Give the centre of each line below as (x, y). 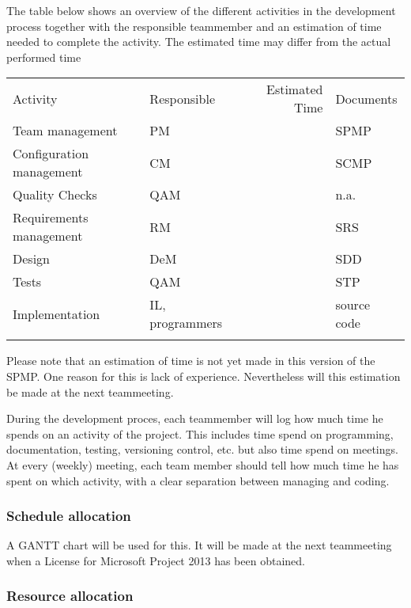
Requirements (51, 218)
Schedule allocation (69, 516)
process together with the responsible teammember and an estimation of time (194, 26)
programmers (186, 323)
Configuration (51, 154)
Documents (366, 98)
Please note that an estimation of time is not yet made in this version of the (191, 361)
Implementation (57, 313)
